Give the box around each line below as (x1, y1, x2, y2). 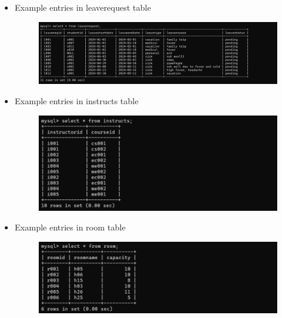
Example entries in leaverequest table (14, 1, 151, 13)
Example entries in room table (14, 221, 126, 233)
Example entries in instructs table (14, 94, 139, 107)
